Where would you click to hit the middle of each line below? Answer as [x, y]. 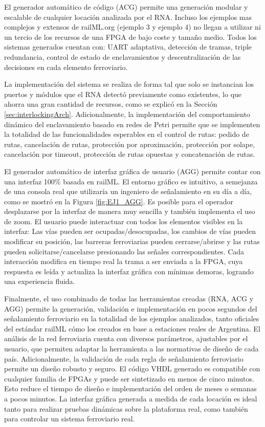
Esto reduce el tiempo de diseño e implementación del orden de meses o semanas [130, 388]
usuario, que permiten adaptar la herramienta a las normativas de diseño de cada [131, 348]
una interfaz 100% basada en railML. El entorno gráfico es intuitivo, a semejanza [131, 181]
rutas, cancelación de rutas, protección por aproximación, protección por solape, [130, 144]
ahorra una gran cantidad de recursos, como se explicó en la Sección [111, 104]
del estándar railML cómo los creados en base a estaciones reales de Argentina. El [132, 328]
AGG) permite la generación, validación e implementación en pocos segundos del [131, 308]
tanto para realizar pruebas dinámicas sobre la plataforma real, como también [126, 408]
